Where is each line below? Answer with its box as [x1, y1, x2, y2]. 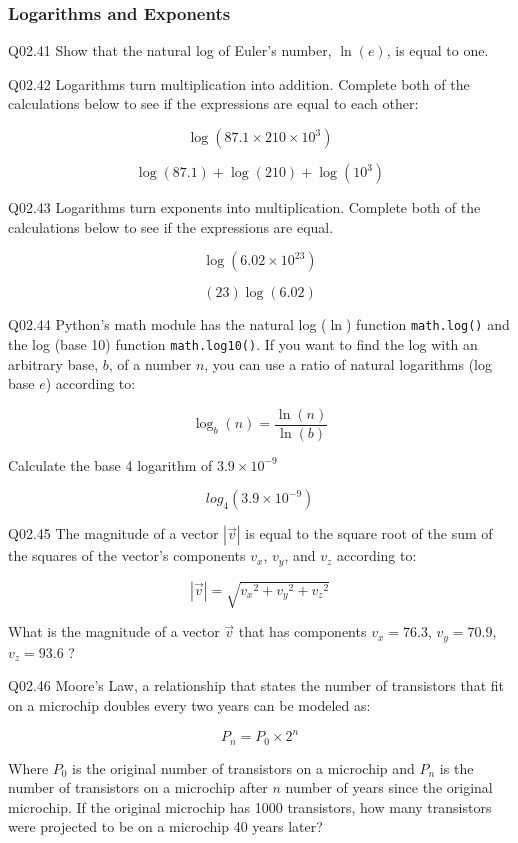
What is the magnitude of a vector [8, 621, 220, 642]
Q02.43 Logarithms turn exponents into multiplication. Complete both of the [8, 197, 481, 217]
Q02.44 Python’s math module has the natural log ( [8, 314, 327, 335]
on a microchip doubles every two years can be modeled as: [8, 694, 371, 715]
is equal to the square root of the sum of [245, 523, 493, 544]
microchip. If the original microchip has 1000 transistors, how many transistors [8, 796, 492, 817]
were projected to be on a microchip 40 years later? [8, 816, 323, 837]
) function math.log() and [345, 314, 510, 335]
